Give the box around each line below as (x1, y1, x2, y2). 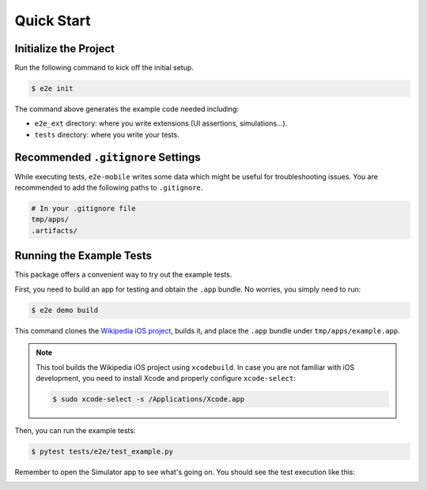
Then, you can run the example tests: (14, 425, 136, 435)
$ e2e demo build (31, 305, 99, 315)
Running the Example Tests (14, 249, 152, 262)
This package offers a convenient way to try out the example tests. (14, 269, 232, 280)
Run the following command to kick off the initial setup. (14, 63, 194, 73)
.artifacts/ (31, 226, 78, 235)
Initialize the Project (14, 42, 115, 55)
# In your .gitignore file (31, 204, 136, 213)
